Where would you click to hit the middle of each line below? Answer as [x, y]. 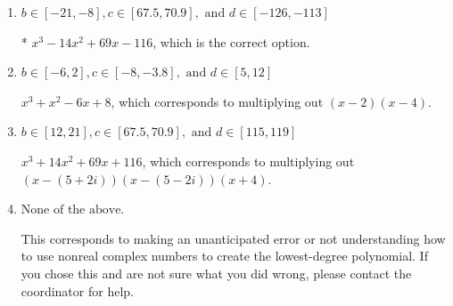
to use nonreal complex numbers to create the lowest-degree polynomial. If [224, 256]
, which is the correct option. [231, 41]
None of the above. [73, 210]
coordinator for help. [77, 290]
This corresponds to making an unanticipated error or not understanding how [233, 238]
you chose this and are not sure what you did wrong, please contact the [216, 273]
